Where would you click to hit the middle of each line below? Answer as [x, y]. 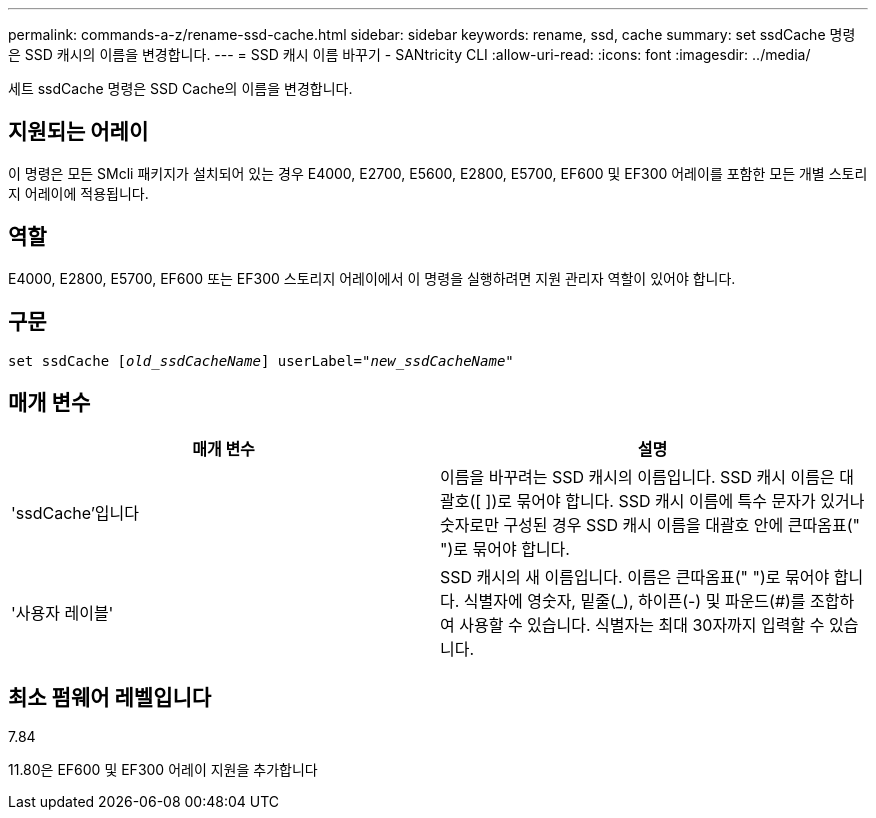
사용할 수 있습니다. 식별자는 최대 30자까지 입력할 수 [642, 625]
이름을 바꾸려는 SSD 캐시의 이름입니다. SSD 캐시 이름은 [637, 477]
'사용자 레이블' [62, 613]
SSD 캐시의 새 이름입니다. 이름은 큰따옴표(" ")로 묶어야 [635, 577]
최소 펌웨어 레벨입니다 [110, 697]
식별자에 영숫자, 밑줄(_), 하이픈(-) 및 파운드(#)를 [634, 601]
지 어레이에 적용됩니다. [78, 193]
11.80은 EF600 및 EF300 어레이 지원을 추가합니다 [163, 770]
